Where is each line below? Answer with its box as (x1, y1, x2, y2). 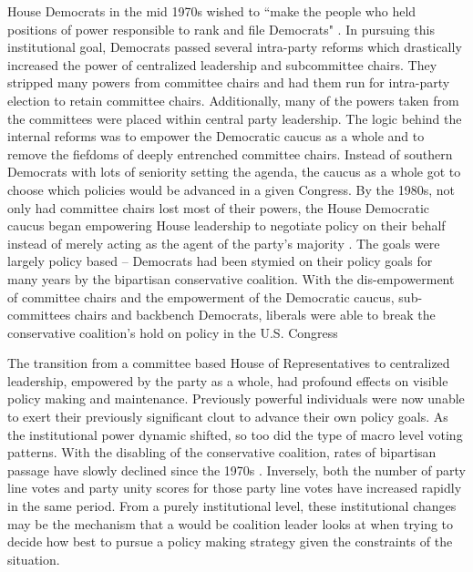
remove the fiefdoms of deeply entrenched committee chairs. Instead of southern (7, 144, 453, 163)
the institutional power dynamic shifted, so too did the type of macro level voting (7, 424, 463, 444)
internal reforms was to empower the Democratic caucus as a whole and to (7, 127, 425, 146)
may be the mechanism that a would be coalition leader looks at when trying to (7, 514, 454, 533)
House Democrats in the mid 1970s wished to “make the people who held (7, 2, 416, 20)
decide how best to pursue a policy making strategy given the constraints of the (7, 532, 453, 551)
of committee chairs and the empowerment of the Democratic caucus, (7, 287, 395, 306)
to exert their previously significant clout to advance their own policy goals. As (7, 407, 448, 426)
